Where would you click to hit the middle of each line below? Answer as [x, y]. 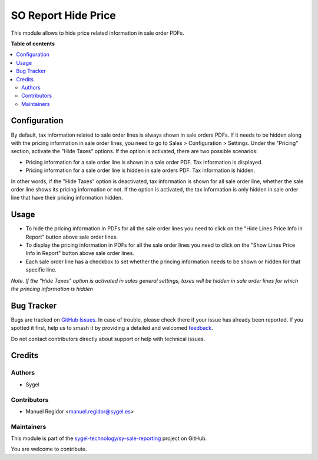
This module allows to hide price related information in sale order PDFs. [98, 33]
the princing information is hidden [52, 289]
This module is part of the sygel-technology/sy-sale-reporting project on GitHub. [109, 438]
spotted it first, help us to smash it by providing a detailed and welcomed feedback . [112, 328]
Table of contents [33, 44]
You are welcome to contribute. [49, 449]
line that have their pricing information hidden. [67, 198]
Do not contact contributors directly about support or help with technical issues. [108, 339]
